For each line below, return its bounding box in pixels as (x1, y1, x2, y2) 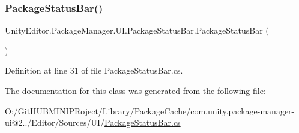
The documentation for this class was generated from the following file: (5, 84, 266, 96)
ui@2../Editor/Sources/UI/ (5, 116, 105, 129)
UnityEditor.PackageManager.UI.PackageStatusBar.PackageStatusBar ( (5, 24, 269, 37)
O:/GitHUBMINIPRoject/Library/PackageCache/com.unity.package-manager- (5, 104, 295, 117)
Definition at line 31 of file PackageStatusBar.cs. (5, 64, 183, 77)
